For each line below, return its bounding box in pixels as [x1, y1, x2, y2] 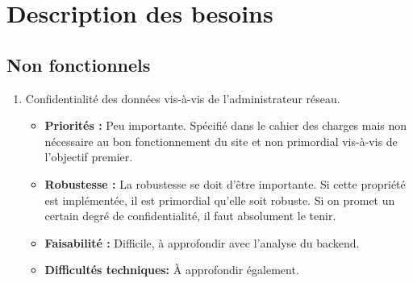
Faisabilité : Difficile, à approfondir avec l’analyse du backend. [44, 234, 360, 251]
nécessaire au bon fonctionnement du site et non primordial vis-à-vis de [44, 132, 398, 149]
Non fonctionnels [6, 52, 151, 77]
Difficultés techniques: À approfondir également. [44, 261, 299, 278]
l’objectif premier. [44, 148, 133, 165]
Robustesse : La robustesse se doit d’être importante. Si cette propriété [44, 175, 406, 192]
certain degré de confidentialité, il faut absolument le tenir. [44, 207, 336, 224]
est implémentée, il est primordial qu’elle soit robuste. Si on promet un [44, 191, 395, 208]
